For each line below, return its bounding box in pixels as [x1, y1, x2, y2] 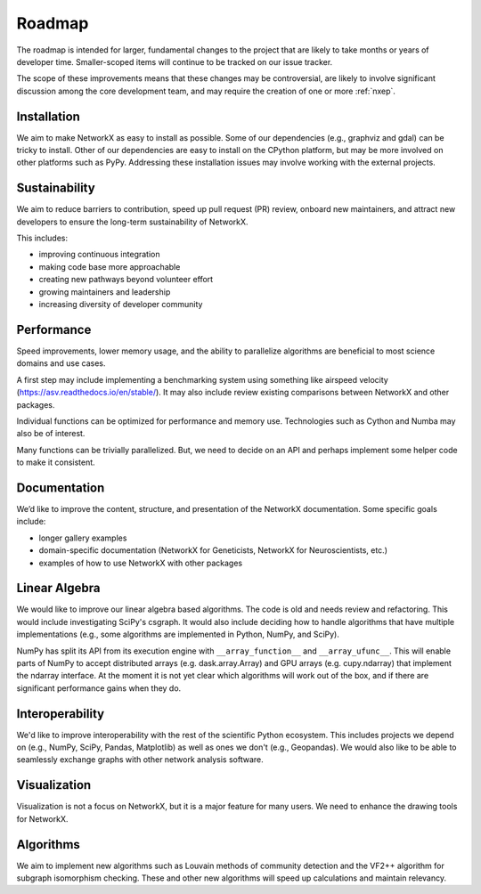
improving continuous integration [38, 249, 160, 260]
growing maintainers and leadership [38, 286, 171, 297]
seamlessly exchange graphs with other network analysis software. [16, 754, 265, 765]
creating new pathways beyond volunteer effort [38, 274, 214, 285]
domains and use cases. [16, 358, 106, 369]
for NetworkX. [16, 813, 69, 824]
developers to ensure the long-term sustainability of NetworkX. [16, 216, 249, 227]
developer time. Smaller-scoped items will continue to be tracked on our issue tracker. [16, 56, 333, 67]
